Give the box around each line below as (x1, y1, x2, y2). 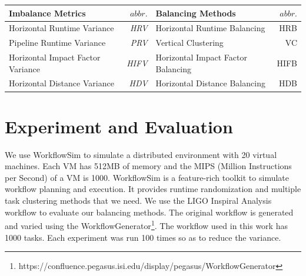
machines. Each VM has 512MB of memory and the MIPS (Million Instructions (5, 160, 292, 172)
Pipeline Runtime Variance (9, 36, 106, 49)
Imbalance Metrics (9, 6, 86, 19)
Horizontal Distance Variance (9, 77, 114, 89)
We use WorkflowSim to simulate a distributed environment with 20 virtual (5, 148, 277, 160)
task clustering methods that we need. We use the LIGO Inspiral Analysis (5, 194, 272, 207)
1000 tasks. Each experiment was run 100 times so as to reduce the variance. (5, 231, 281, 243)
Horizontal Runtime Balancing (155, 22, 265, 34)
